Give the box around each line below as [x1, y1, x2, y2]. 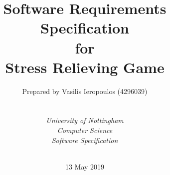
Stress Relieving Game [5, 56, 165, 77]
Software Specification [51, 134, 118, 145]
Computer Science [57, 125, 113, 135]
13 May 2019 [65, 161, 105, 171]
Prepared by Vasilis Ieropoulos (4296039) [22, 85, 148, 96]
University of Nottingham [46, 115, 124, 125]
